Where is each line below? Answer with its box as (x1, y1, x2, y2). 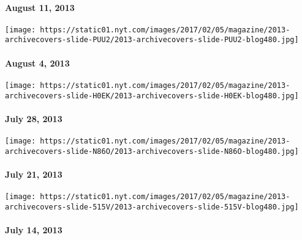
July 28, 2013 (5, 112, 62, 125)
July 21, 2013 (5, 167, 62, 180)
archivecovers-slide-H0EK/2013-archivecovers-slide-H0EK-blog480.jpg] (5, 91, 299, 100)
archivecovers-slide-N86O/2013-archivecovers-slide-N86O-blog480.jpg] (5, 147, 299, 156)
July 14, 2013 (5, 224, 62, 236)
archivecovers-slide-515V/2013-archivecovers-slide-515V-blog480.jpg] (5, 202, 299, 211)
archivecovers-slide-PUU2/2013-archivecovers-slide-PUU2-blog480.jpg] (5, 35, 299, 45)
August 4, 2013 (5, 56, 70, 69)
